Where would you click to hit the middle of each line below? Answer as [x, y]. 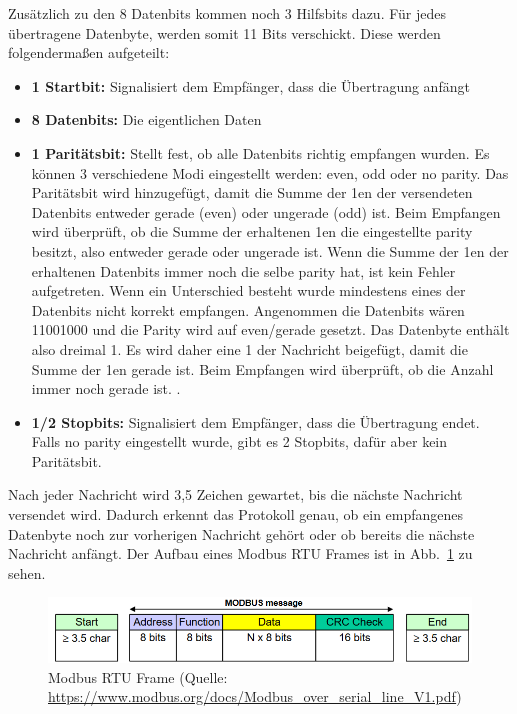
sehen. [27, 572]
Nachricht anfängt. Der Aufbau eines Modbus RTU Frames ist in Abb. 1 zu [240, 553]
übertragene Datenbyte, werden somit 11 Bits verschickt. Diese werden [224, 32]
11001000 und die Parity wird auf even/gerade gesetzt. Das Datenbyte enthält [270, 329]
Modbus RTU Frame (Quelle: [138, 676]
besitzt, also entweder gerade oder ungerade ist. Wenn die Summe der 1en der [270, 250]
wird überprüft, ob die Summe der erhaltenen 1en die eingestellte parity [252, 231]
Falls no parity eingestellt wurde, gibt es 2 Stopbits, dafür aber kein [239, 441]
